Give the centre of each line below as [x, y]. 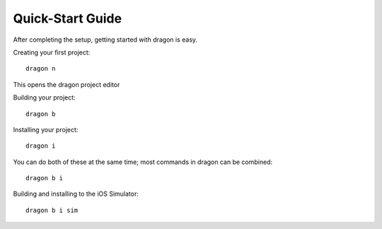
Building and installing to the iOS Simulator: [76, 194]
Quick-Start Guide [68, 18]
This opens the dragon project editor [66, 84]
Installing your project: [46, 129]
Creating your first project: [52, 52]
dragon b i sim [52, 210]
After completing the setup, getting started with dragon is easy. [105, 40]
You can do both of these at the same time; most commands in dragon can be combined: [143, 162]
